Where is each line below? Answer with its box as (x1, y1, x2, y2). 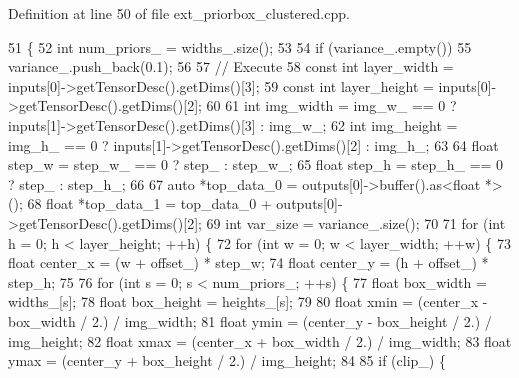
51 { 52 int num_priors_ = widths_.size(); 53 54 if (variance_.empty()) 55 (8, 36, 472, 57)
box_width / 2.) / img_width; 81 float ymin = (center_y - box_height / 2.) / (8, 310, 492, 331)
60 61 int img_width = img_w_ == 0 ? (206, 95, 457, 116)
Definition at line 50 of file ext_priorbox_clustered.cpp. (8, 3, 350, 23)
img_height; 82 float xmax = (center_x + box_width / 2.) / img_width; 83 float (8, 330, 512, 351)
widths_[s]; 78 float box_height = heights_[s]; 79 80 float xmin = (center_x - (8, 291, 488, 312)
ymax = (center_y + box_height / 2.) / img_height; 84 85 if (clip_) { (8, 350, 446, 371)
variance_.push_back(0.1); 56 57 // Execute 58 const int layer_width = (8, 56, 454, 77)
